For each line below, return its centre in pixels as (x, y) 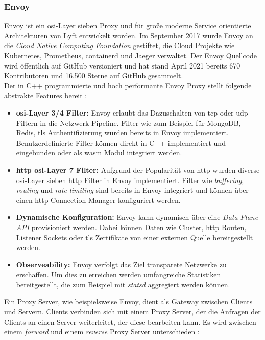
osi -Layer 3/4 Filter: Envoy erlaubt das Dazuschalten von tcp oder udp (132, 112)
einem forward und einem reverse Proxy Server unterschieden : (102, 332)
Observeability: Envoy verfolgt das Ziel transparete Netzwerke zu (121, 264)
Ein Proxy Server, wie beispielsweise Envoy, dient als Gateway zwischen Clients (128, 301)
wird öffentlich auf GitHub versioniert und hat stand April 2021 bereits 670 (122, 65)
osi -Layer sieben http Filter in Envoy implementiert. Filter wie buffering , (130, 180)
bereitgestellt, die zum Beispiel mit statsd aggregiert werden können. (123, 284)
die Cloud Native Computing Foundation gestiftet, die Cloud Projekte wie (119, 45)
